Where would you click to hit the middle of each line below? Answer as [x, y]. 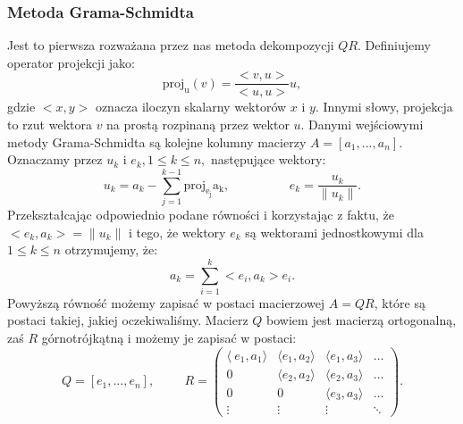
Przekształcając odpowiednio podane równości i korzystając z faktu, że [201, 214]
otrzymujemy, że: [111, 249]
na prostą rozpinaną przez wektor [198, 125]
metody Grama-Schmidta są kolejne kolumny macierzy [157, 141]
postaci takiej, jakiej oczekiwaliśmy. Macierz [128, 320]
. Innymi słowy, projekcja [384, 107]
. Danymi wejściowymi [362, 125]
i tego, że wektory [177, 232]
